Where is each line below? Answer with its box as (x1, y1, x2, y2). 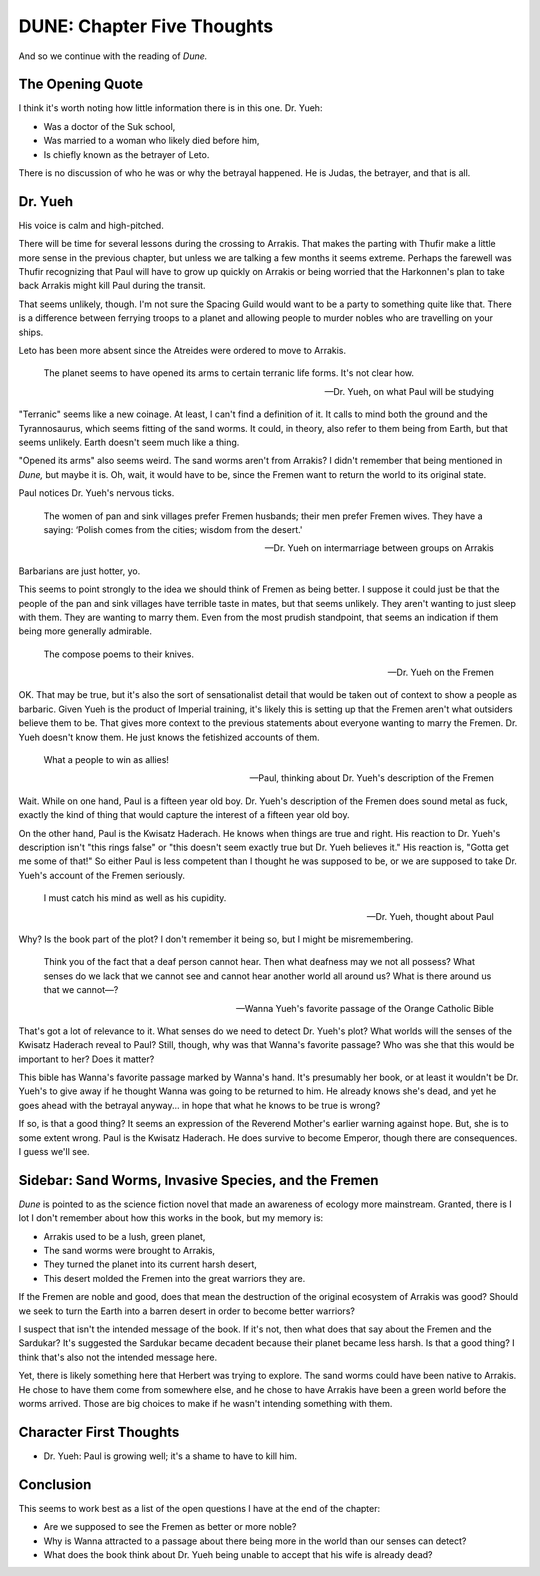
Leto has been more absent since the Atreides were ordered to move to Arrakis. (18, 345, 347, 357)
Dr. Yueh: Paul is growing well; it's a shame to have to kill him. (43, 1450, 298, 1462)
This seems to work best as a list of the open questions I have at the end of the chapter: (18, 1502, 381, 1514)
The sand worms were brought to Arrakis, (43, 1245, 215, 1257)
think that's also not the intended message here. (18, 1351, 218, 1363)
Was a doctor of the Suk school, (43, 120, 176, 132)
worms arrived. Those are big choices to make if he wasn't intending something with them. (18, 1398, 393, 1409)
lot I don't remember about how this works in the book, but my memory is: (18, 1212, 324, 1224)
